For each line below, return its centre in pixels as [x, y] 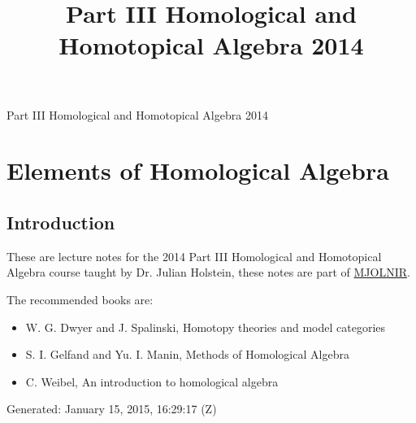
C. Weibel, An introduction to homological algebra [152, 381]
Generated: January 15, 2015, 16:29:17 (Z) [112, 409]
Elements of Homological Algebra [198, 170]
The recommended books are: [80, 299]
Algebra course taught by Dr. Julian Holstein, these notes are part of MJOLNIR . [208, 272]
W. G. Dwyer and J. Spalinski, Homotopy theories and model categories [206, 327]
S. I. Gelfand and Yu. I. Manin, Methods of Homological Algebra [187, 354]
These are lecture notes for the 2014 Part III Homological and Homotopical [194, 256]
